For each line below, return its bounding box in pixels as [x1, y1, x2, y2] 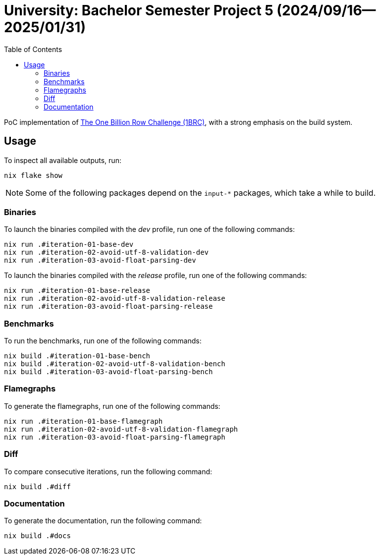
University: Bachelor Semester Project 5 [4, 2, 273, 19]
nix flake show [4, 171, 63, 179]
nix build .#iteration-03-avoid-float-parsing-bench [4, 368, 213, 376]
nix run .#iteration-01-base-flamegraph [4, 417, 163, 425]
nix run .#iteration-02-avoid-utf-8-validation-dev [4, 248, 209, 257]
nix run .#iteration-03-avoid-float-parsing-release [4, 302, 213, 311]
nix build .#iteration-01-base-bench [4, 352, 151, 360]
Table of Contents [4, 45, 62, 54]
